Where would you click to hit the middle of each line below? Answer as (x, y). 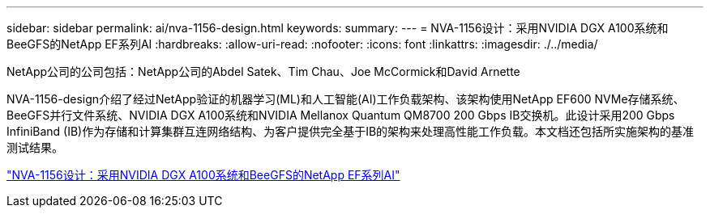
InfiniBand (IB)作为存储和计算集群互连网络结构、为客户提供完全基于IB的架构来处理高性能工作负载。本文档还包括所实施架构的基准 (351, 131)
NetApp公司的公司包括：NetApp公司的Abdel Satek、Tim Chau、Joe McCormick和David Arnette (263, 71)
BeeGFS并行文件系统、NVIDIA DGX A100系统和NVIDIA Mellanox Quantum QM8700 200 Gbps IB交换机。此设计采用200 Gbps (341, 115)
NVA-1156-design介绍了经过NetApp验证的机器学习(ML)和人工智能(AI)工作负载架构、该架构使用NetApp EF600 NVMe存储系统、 (346, 99)
